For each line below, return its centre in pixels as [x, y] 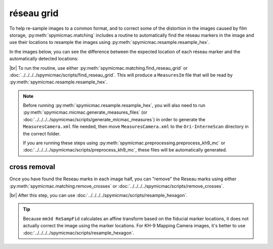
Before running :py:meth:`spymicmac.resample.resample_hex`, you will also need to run [114, 106]
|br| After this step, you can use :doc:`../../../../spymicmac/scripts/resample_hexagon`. [99, 195]
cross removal [32, 167]
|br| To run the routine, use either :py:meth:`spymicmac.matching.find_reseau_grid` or [99, 68]
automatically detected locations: [44, 59]
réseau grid [34, 13]
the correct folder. [42, 133]
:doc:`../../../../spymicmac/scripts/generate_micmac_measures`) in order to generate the [114, 119]
